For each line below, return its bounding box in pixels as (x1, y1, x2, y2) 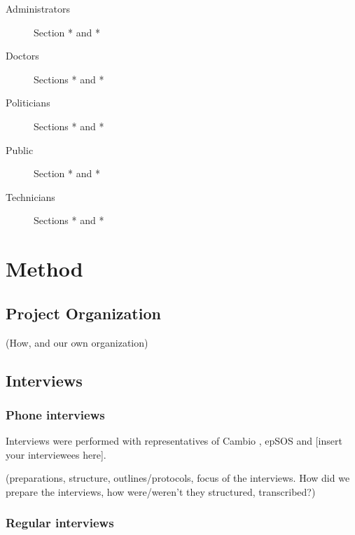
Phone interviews (6, 405, 105, 423)
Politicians (6, 95, 50, 110)
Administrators (6, 1, 71, 15)
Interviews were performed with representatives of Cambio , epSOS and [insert (6, 433, 342, 448)
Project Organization (6, 302, 161, 324)
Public (6, 142, 34, 157)
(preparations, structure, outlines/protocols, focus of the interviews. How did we (6, 471, 350, 485)
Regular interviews (6, 514, 114, 531)
